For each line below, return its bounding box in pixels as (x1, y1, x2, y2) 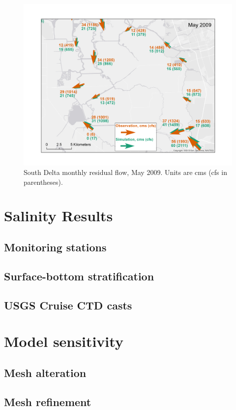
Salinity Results (4, 205, 113, 226)
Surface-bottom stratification (4, 268, 154, 283)
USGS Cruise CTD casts (4, 297, 132, 312)
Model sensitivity (4, 331, 123, 351)
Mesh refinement (4, 394, 91, 409)
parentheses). (24, 176, 63, 187)
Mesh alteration (4, 365, 87, 380)
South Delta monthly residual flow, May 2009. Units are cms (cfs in (24, 167, 227, 177)
